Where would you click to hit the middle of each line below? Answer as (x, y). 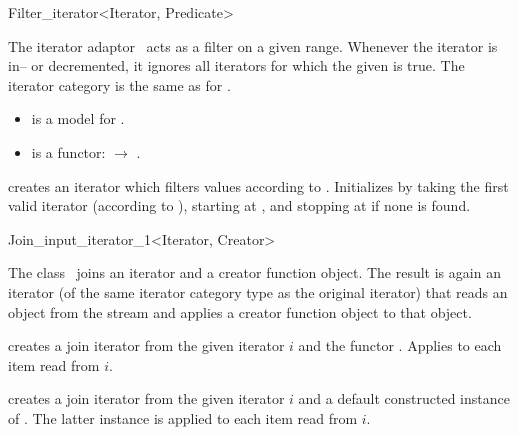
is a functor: (68, 151)
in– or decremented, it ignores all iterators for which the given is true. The (236, 65)
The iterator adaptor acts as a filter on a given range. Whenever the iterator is (253, 45)
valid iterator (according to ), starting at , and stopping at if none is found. (239, 205)
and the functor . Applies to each (400, 345)
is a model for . (78, 118)
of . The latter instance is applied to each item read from (183, 417)
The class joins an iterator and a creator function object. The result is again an (254, 272)
